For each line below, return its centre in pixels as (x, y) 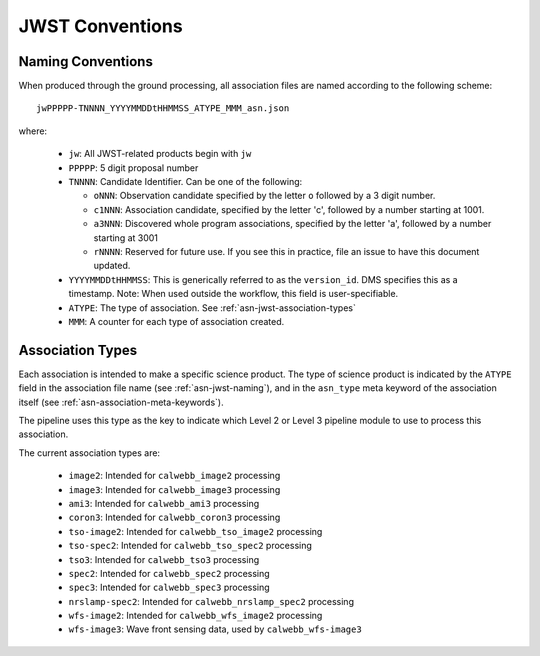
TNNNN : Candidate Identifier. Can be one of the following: (185, 182)
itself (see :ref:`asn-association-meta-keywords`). (121, 402)
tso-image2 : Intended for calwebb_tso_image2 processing (195, 531)
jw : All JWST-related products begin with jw (160, 154)
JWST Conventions (101, 26)
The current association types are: (89, 452)
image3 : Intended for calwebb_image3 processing (174, 489)
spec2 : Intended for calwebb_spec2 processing (169, 573)
